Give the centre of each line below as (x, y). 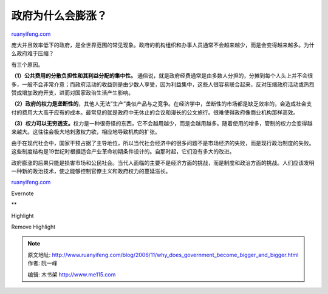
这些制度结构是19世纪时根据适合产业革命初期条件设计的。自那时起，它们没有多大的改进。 (123, 152)
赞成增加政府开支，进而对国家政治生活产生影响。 (72, 92)
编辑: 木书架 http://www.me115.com (72, 274)
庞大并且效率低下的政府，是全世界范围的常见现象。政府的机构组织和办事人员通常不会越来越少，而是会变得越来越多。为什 (163, 45)
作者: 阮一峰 (43, 263)
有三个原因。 (27, 64)
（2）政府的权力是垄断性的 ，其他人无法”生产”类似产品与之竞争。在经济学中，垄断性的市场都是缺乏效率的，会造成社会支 (162, 104)
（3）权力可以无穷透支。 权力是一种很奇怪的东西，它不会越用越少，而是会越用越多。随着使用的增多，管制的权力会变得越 (162, 124)
